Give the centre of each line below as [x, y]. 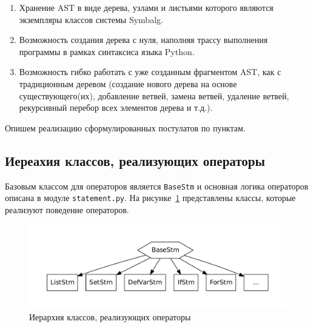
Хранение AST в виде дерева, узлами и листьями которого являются [146, 7]
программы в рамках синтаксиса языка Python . [107, 51]
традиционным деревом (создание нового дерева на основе [128, 83]
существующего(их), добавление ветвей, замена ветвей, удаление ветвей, [154, 95]
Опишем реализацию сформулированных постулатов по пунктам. [125, 127]
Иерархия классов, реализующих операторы [110, 317]
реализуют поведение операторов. [67, 209]
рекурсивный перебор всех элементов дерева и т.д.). [116, 107]
